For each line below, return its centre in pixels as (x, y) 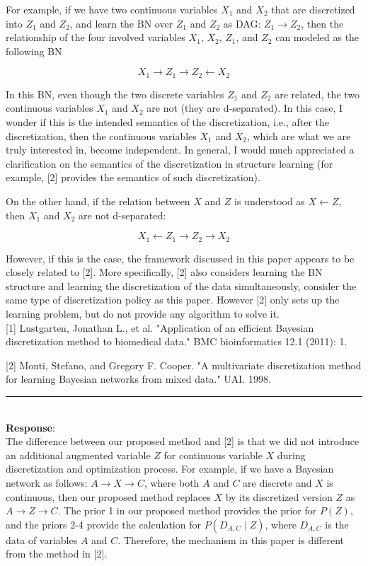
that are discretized (313, 9)
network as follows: (47, 482)
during (291, 455)
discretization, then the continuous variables (101, 135)
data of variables (42, 539)
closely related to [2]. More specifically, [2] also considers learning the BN (164, 272)
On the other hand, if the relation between (98, 201)
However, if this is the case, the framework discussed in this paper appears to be (180, 258)
